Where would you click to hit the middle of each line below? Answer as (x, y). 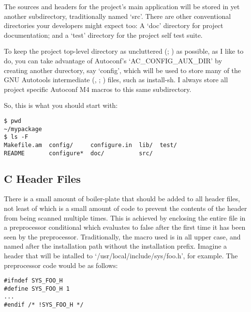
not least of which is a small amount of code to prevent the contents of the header (125, 208)
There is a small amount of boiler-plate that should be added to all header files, (122, 199)
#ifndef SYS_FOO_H (33, 281)
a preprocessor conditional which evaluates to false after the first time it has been (125, 227)
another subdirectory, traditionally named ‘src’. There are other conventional (118, 16)
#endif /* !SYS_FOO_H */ (44, 305)
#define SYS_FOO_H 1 (37, 289)
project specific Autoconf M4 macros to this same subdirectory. (98, 89)
